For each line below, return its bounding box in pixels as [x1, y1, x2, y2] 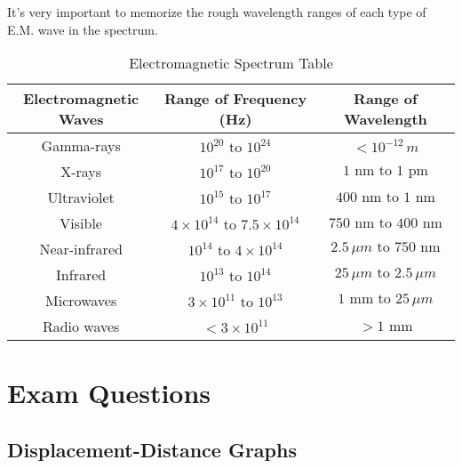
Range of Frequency [163, 88, 307, 109]
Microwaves [45, 290, 117, 311]
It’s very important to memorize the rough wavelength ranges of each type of [7, 3, 426, 20]
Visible [60, 213, 102, 234]
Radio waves [42, 316, 120, 337]
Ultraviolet [47, 187, 115, 208]
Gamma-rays [41, 135, 121, 157]
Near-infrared [39, 238, 123, 260]
